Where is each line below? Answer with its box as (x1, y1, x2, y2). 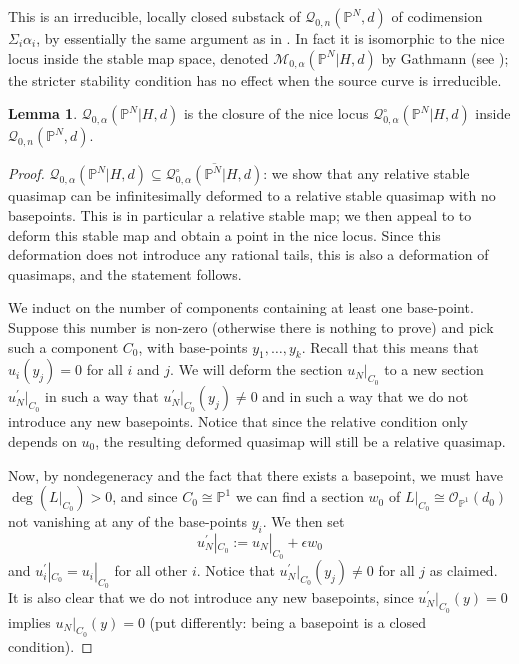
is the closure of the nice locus (183, 103, 369, 124)
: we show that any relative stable (263, 163, 470, 184)
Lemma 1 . (8, 103, 78, 124)
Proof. (8, 163, 45, 184)
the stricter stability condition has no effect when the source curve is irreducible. (8, 69, 502, 90)
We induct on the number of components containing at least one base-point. (8, 297, 474, 318)
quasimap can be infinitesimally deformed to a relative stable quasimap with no (8, 185, 496, 206)
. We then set (262, 511, 345, 532)
